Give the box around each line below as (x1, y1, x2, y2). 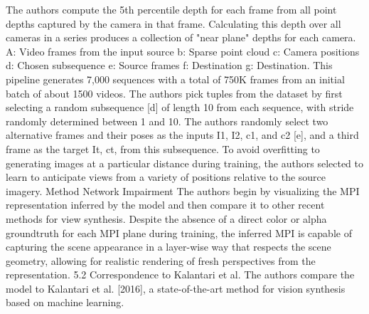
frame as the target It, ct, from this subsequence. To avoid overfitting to (6, 141, 320, 156)
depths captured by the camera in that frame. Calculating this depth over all (6, 16, 341, 31)
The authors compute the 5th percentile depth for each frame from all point (6, 2, 337, 16)
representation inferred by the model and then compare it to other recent (6, 197, 325, 212)
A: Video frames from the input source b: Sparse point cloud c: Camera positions (6, 43, 360, 58)
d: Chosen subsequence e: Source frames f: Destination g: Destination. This (6, 58, 333, 73)
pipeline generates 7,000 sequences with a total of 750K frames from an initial (6, 71, 345, 86)
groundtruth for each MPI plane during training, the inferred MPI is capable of (6, 225, 352, 240)
